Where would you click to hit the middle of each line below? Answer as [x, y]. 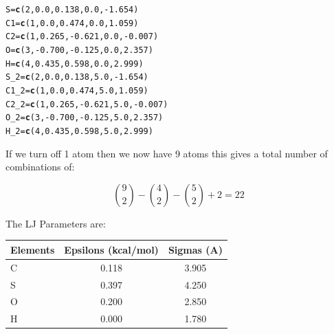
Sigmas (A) [195, 249]
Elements [33, 249]
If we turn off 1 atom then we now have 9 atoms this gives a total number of [167, 153]
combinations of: [40, 167]
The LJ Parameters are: [56, 223]
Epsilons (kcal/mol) [111, 249]
